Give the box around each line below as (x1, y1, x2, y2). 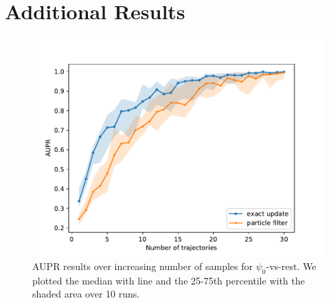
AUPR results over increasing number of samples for (32, 258, 253, 273)
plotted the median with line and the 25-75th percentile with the (32, 273, 305, 287)
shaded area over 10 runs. (32, 287, 140, 301)
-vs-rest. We (266, 258, 317, 273)
